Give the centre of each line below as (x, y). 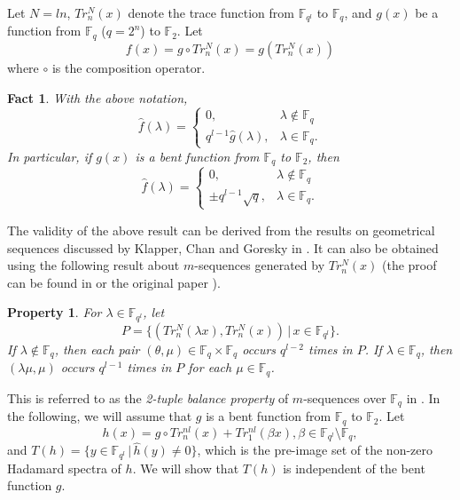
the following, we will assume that (100, 416)
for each (210, 367)
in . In (423, 397)
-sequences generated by (260, 265)
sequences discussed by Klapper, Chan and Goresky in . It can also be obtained (223, 247)
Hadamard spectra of (64, 468)
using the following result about (94, 265)
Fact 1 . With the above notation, (97, 97)
